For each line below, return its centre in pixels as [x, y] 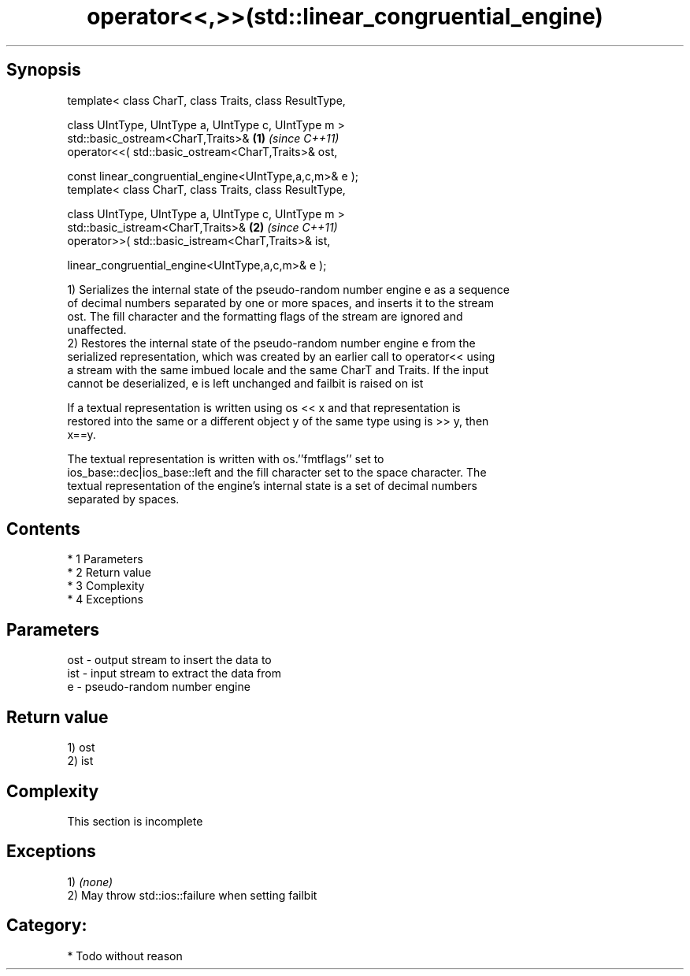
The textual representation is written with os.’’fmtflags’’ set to [226, 458]
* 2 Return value [109, 573]
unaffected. [97, 329]
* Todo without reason [125, 956]
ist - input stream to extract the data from [174, 674]
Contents [43, 529]
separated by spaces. [123, 499]
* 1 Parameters [105, 559]
